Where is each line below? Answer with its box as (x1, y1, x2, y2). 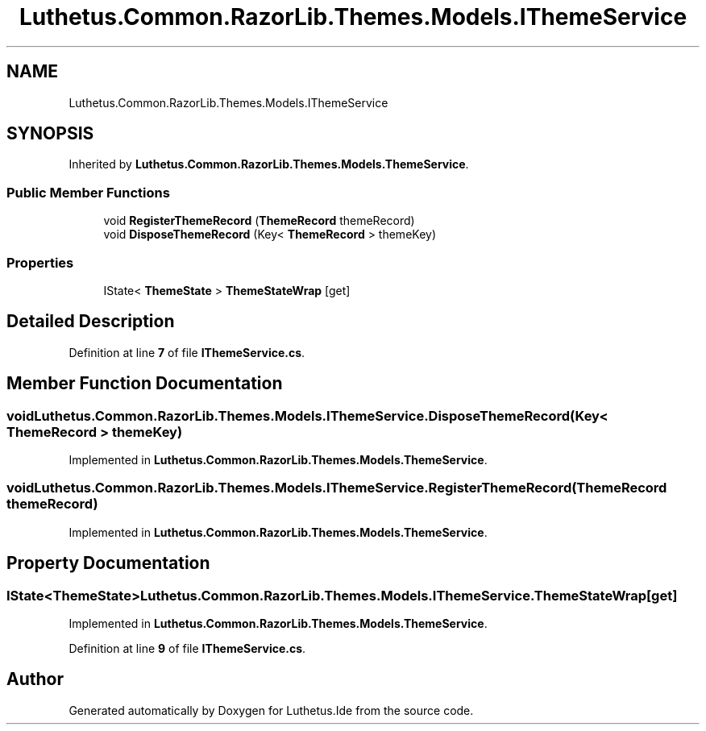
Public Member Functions (6, 184, 170, 201)
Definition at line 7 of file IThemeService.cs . (69, 345, 305, 359)
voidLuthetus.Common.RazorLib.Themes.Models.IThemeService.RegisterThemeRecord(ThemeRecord (6, 480, 667, 496)
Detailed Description (6, 311, 175, 332)
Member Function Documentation (6, 373, 283, 394)
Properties (6, 254, 74, 271)
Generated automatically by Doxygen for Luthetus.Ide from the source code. (69, 703, 474, 717)
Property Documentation (6, 553, 210, 574)
